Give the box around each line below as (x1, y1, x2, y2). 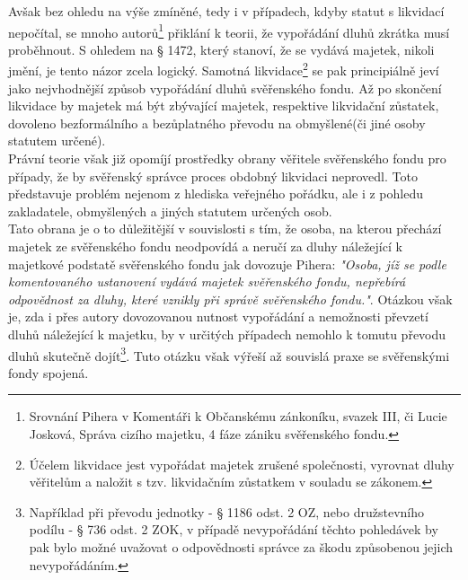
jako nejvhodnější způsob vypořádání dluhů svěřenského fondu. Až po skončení (8, 78, 442, 97)
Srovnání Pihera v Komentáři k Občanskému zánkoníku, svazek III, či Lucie (29, 407, 447, 426)
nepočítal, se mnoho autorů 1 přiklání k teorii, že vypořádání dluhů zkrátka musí (8, 20, 450, 41)
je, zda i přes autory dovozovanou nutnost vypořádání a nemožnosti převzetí (8, 307, 428, 326)
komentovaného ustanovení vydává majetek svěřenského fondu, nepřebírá (8, 272, 406, 291)
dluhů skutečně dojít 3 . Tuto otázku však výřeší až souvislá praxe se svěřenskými (8, 343, 450, 365)
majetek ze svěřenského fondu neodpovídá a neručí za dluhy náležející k (8, 237, 402, 256)
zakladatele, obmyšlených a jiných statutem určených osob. (8, 201, 332, 220)
